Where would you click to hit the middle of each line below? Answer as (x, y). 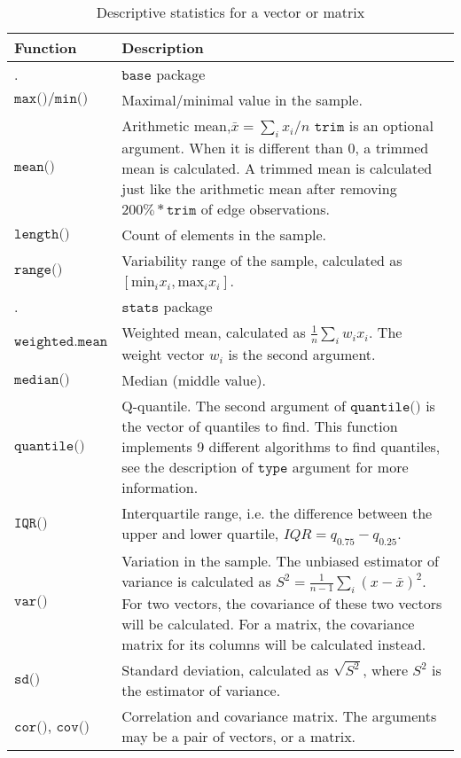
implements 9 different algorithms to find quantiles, (281, 447)
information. (160, 488)
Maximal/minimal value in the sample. (242, 100)
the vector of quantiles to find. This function (260, 426)
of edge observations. (265, 209)
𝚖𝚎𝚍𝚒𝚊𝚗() (42, 379)
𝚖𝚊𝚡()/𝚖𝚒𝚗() (51, 98)
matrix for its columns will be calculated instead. (274, 644)
